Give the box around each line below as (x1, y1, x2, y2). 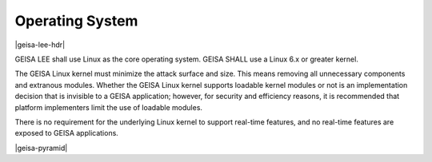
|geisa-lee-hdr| (14, 40, 66, 49)
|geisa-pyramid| (14, 143, 68, 152)
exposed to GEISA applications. (14, 128, 119, 138)
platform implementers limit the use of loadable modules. (14, 102, 203, 112)
